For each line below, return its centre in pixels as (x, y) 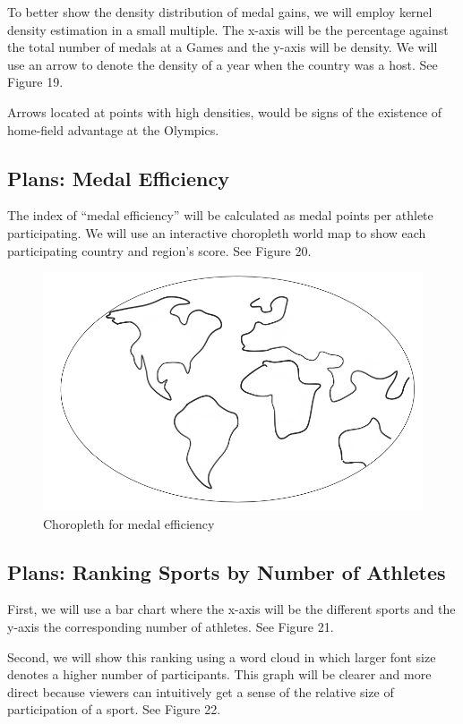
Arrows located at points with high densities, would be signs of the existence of (225, 111)
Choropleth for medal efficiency (129, 523)
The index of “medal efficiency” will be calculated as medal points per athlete (220, 215)
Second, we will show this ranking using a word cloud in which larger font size (222, 656)
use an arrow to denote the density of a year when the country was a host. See (223, 64)
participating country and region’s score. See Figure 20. (159, 250)
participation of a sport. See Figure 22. (114, 709)
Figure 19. (35, 82)
